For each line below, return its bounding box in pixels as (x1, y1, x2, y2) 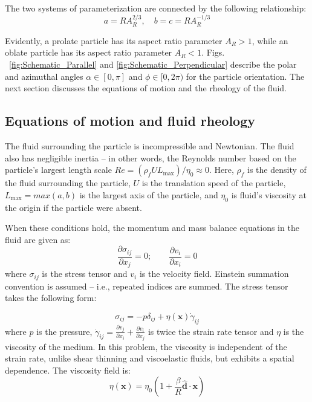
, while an (252, 34, 288, 47)
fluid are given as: (5, 233, 71, 245)
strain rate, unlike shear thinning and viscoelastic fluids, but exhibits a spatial (5, 352, 294, 365)
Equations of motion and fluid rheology (5, 111, 255, 130)
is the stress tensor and (42, 267, 128, 280)
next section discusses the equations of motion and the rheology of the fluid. (5, 82, 287, 94)
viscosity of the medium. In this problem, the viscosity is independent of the (5, 340, 287, 352)
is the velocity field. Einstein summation (139, 267, 289, 280)
